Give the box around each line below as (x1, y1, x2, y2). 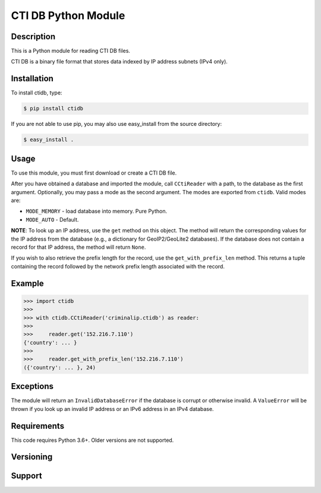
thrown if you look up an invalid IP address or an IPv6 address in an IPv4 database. (11, 405, 214, 412)
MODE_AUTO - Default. (26, 216, 79, 223)
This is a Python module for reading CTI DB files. (11, 48, 131, 55)
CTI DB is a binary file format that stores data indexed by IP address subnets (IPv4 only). (11, 58, 228, 65)
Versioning (11, 452, 53, 462)
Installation (11, 74, 53, 84)
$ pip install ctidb (23, 105, 83, 112)
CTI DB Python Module (11, 9, 125, 22)
